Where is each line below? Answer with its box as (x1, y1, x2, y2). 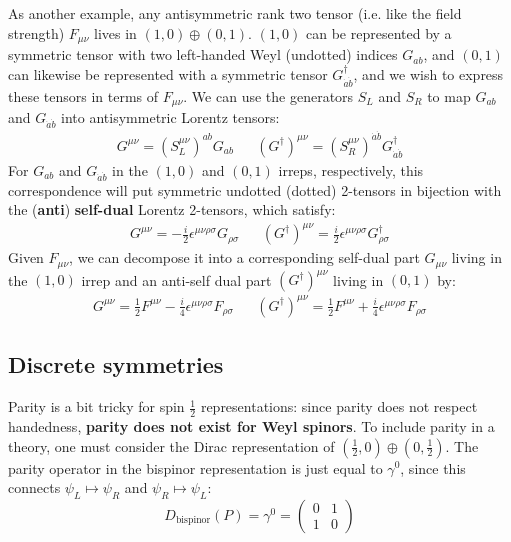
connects (8, 477, 61, 498)
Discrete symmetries (8, 349, 224, 380)
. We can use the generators (183, 85, 354, 106)
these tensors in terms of (8, 85, 159, 106)
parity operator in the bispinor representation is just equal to (8, 457, 383, 478)
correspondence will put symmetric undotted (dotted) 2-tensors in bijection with (8, 179, 502, 200)
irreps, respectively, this (278, 159, 424, 180)
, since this (400, 457, 466, 478)
